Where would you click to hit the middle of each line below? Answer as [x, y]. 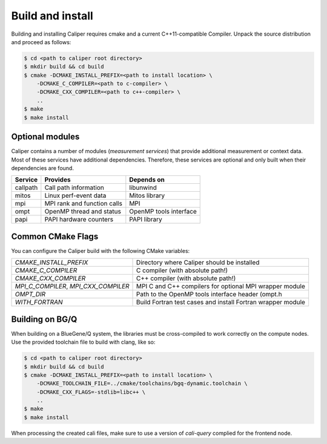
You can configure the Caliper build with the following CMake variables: [101, 250]
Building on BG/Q [44, 319]
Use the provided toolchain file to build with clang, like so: [83, 342]
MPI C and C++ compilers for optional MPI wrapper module [221, 286]
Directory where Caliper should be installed [198, 263]
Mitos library [147, 195]
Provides [58, 180]
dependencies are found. [42, 168]
